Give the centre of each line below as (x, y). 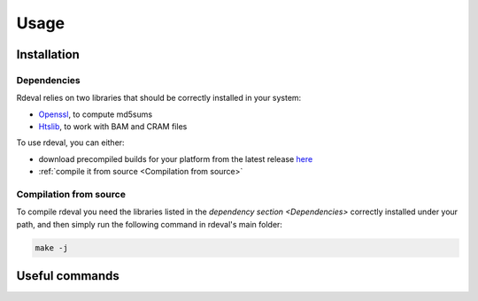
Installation (48, 54)
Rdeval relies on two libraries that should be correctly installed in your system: (159, 98)
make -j (51, 247)
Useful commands (68, 276)
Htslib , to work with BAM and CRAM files (113, 127)
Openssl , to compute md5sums (96, 114)
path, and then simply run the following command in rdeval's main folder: (150, 224)
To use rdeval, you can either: (70, 143)
